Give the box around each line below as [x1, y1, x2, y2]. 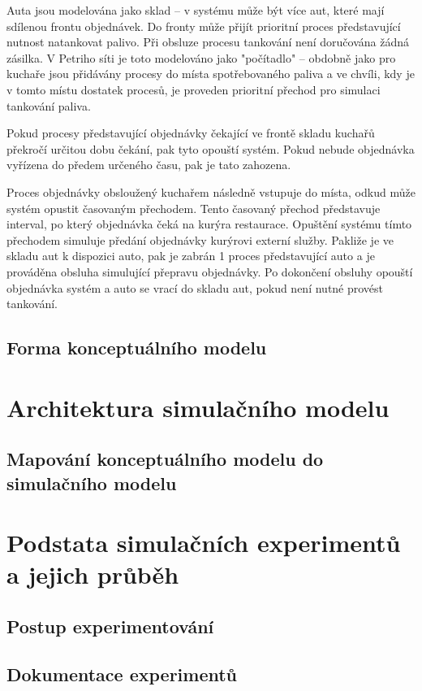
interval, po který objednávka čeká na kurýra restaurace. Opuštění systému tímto [6, 215, 412, 233]
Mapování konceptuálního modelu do [6, 446, 324, 472]
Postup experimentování [6, 613, 214, 638]
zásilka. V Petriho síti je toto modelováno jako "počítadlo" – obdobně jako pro [6, 49, 396, 66]
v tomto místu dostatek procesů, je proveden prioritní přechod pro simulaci [6, 80, 381, 98]
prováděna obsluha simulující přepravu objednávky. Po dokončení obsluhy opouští [6, 263, 413, 280]
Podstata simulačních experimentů [6, 526, 401, 559]
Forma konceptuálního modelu [6, 335, 267, 360]
